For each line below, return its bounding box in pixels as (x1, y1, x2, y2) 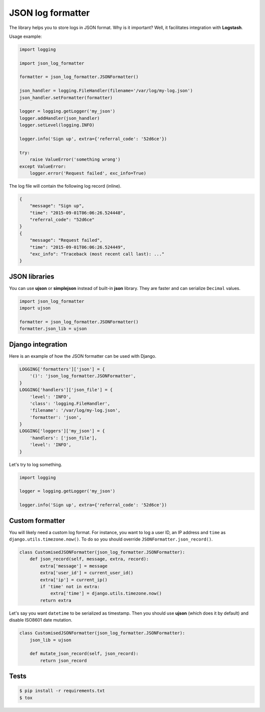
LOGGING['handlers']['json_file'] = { (19, 387, 113, 393)
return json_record (40, 657, 87, 663)
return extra (40, 598, 72, 603)
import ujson (19, 305, 51, 311)
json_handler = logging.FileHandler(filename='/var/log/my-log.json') (19, 88, 193, 93)
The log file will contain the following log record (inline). (9, 183, 122, 189)
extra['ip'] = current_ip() (40, 577, 108, 582)
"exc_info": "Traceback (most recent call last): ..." (29, 251, 164, 257)
